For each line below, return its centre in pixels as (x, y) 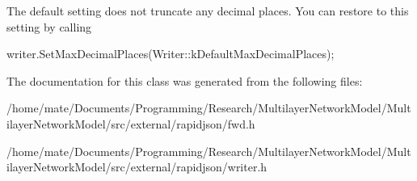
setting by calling (49, 26)
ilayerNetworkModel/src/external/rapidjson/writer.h (137, 167)
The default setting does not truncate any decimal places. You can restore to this (208, 11)
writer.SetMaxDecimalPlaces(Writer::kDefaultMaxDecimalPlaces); (171, 54)
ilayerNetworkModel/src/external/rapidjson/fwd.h (131, 123)
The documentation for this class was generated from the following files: (185, 80)
